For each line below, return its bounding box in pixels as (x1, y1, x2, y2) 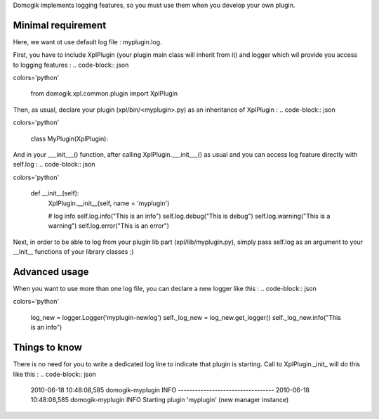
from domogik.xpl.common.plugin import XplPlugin (30, 89, 178, 98)
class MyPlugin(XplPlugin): (30, 134, 109, 143)
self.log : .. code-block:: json (13, 160, 95, 169)
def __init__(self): (30, 189, 79, 198)
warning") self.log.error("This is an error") (48, 221, 170, 230)
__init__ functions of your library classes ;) (13, 247, 134, 256)
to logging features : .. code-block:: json (13, 60, 129, 69)
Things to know (13, 342, 82, 354)
